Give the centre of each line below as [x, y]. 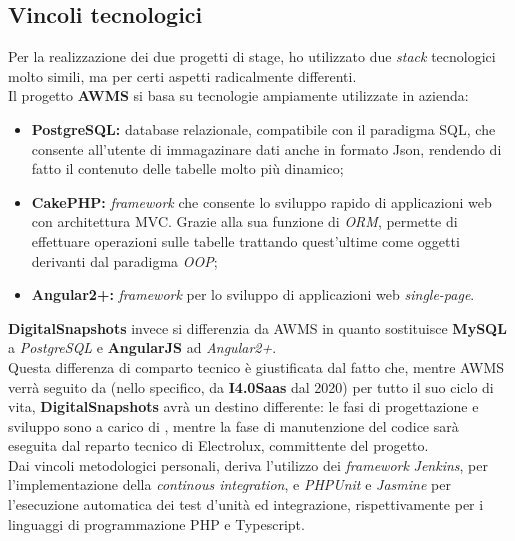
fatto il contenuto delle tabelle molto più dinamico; [187, 168]
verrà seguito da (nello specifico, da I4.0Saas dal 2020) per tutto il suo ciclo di [251, 386]
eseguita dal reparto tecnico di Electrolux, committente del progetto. [218, 445]
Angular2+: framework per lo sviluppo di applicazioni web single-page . [253, 294]
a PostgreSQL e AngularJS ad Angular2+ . [142, 347]
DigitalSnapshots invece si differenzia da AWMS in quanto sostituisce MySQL [257, 327]
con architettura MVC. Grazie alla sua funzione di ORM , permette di [244, 221]
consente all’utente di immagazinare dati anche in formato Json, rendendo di [266, 148]
